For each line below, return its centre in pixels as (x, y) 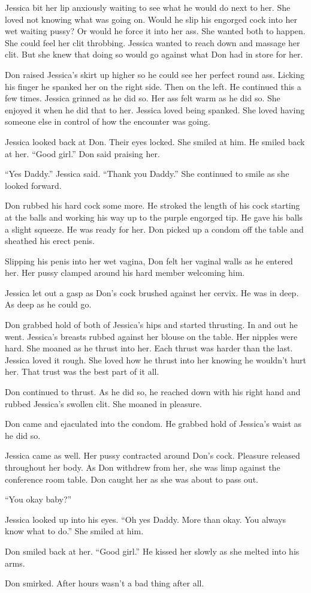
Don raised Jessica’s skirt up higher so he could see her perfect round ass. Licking (155, 74)
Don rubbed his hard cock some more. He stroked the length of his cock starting (153, 205)
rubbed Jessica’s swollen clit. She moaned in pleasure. (103, 403)
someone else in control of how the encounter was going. (108, 121)
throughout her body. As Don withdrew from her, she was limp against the (143, 467)
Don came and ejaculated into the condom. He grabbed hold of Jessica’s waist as (153, 424)
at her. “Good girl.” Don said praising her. (82, 153)
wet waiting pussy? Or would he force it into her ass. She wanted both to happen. (155, 31)
